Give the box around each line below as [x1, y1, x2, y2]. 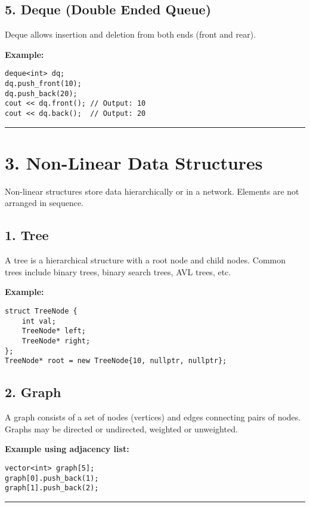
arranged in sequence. [5, 196, 83, 209]
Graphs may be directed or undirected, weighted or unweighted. [5, 422, 238, 435]
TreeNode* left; [21, 327, 86, 336]
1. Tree [5, 226, 49, 244]
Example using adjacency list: [5, 443, 129, 455]
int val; [21, 317, 56, 325]
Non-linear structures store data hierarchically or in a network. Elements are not [5, 185, 299, 197]
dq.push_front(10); [5, 79, 82, 88]
